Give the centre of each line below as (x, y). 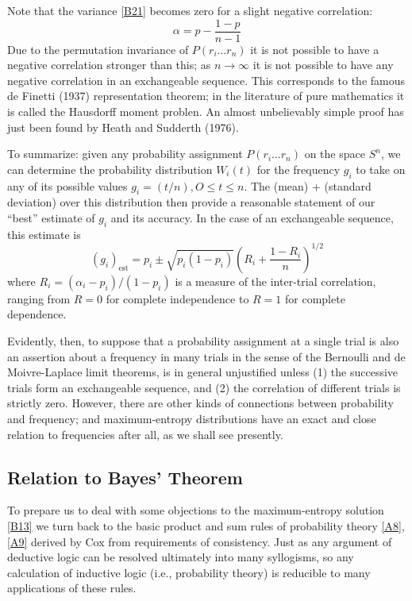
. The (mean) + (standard (308, 185)
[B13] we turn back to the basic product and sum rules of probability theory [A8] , (206, 526)
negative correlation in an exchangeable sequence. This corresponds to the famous (206, 80)
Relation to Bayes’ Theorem (125, 477)
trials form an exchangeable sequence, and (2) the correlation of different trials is (204, 387)
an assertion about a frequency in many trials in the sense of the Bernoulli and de (206, 356)
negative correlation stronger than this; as (109, 65)
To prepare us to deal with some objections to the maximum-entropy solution (196, 510)
